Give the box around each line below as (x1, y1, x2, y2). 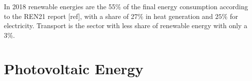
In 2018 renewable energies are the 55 (4, 1, 116, 11)
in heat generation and (145, 11, 213, 21)
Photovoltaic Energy (4, 58, 144, 78)
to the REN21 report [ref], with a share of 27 (4, 11, 138, 21)
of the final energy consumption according (123, 1, 248, 11)
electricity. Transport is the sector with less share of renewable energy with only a (4, 20, 248, 31)
